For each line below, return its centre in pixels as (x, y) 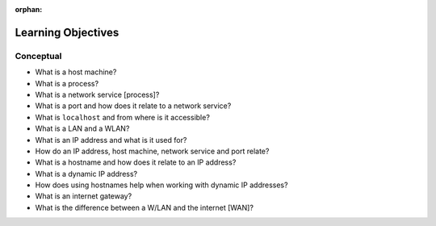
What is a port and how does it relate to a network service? (133, 106)
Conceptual (38, 56)
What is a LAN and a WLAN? (82, 128)
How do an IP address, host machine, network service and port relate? (152, 151)
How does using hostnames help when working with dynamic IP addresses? (161, 185)
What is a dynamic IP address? (86, 174)
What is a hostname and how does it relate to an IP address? (136, 162)
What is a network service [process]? (97, 94)
